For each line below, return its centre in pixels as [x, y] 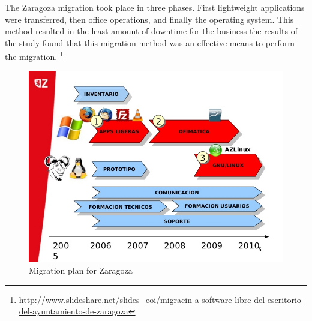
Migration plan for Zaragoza [81, 270]
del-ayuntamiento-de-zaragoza [73, 311]
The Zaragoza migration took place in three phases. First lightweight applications [155, 7]
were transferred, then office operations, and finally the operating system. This [149, 19]
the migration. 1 [34, 56]
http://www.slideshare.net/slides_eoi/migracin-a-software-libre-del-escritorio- [161, 299]
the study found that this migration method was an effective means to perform [150, 42]
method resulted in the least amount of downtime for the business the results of [151, 31]
